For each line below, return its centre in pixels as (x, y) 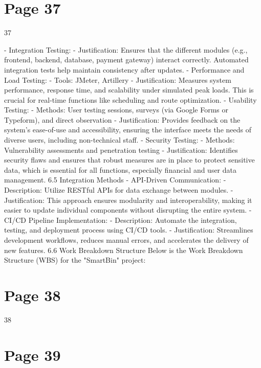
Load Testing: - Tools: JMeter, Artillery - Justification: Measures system (118, 79)
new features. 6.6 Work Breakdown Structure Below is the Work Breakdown (124, 250)
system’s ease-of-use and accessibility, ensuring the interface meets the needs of (128, 130)
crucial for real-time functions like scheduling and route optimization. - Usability (130, 99)
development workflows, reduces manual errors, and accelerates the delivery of (126, 240)
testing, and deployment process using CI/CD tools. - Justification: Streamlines (129, 230)
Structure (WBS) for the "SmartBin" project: (75, 260)
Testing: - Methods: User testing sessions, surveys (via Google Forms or (116, 110)
